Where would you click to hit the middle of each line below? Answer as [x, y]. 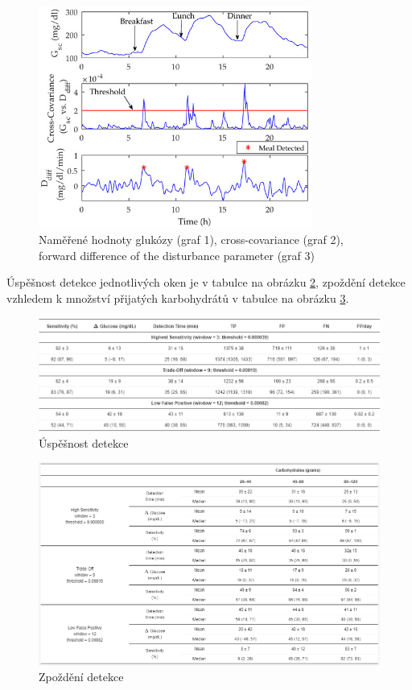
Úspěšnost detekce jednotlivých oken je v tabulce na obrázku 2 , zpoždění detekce [206, 282]
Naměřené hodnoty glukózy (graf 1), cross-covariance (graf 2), [191, 240]
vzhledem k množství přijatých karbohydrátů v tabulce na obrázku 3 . [178, 298]
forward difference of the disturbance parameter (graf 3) [177, 255]
